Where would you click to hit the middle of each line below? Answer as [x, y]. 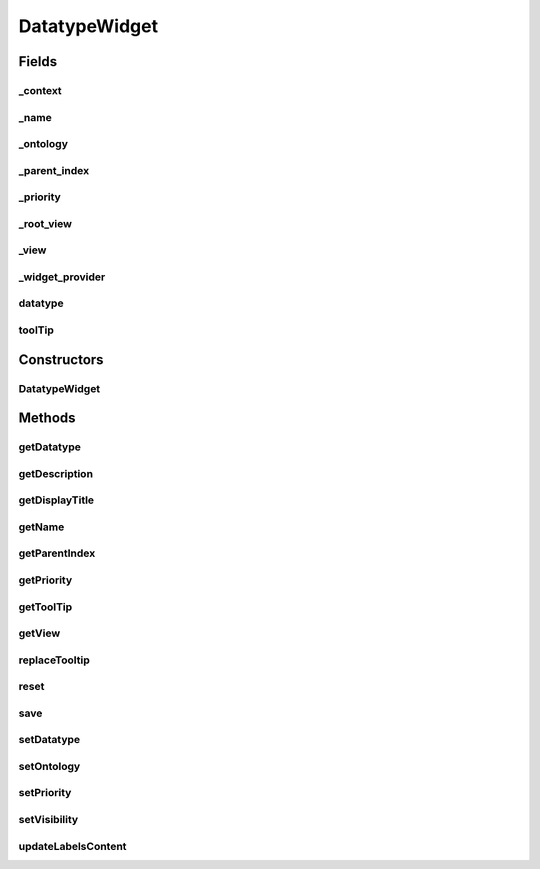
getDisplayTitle [56, 500]
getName [41, 527]
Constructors [61, 359]
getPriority [45, 580]
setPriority [45, 793]
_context [40, 90]
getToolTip [45, 607]
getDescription [56, 473]
